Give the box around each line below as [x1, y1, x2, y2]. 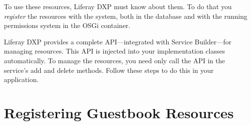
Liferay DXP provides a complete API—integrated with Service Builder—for [4, 36, 232, 46]
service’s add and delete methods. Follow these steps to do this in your [4, 65, 214, 75]
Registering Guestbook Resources [4, 102, 234, 122]
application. [4, 74, 39, 84]
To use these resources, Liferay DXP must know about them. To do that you [4, 1, 232, 11]
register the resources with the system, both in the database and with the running [4, 11, 248, 21]
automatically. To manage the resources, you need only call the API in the [4, 55, 225, 65]
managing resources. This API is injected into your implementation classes [4, 46, 225, 56]
